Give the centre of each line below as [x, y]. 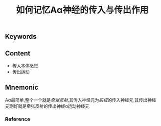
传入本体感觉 [25, 66]
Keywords [21, 37]
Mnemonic [22, 88]
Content [18, 53]
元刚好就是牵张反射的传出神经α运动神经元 [47, 106]
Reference [18, 119]
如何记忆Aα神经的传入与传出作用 [82, 10]
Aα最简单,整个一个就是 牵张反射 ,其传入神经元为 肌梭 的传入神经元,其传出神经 [81, 100]
